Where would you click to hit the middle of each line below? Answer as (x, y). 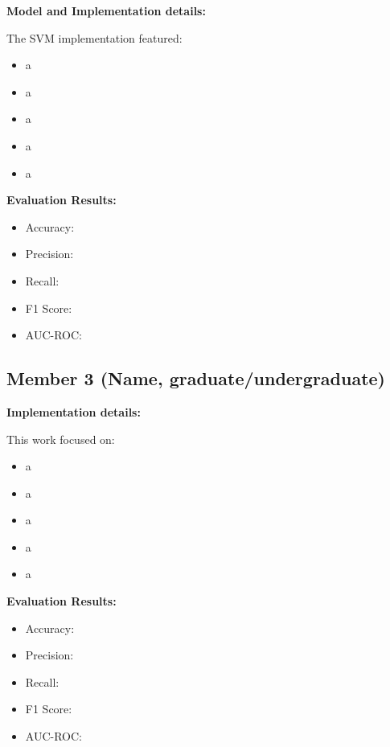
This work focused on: (61, 439)
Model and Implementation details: (106, 10)
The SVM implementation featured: (94, 37)
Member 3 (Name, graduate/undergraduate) (196, 378)
